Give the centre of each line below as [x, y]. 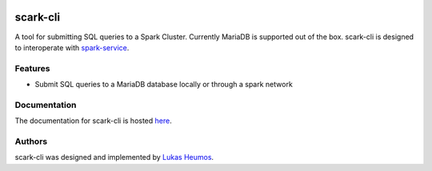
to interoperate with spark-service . [72, 47]
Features [32, 68]
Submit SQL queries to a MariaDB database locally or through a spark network [164, 85]
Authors [31, 141]
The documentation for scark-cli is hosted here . [93, 121]
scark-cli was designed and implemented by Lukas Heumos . [114, 157]
